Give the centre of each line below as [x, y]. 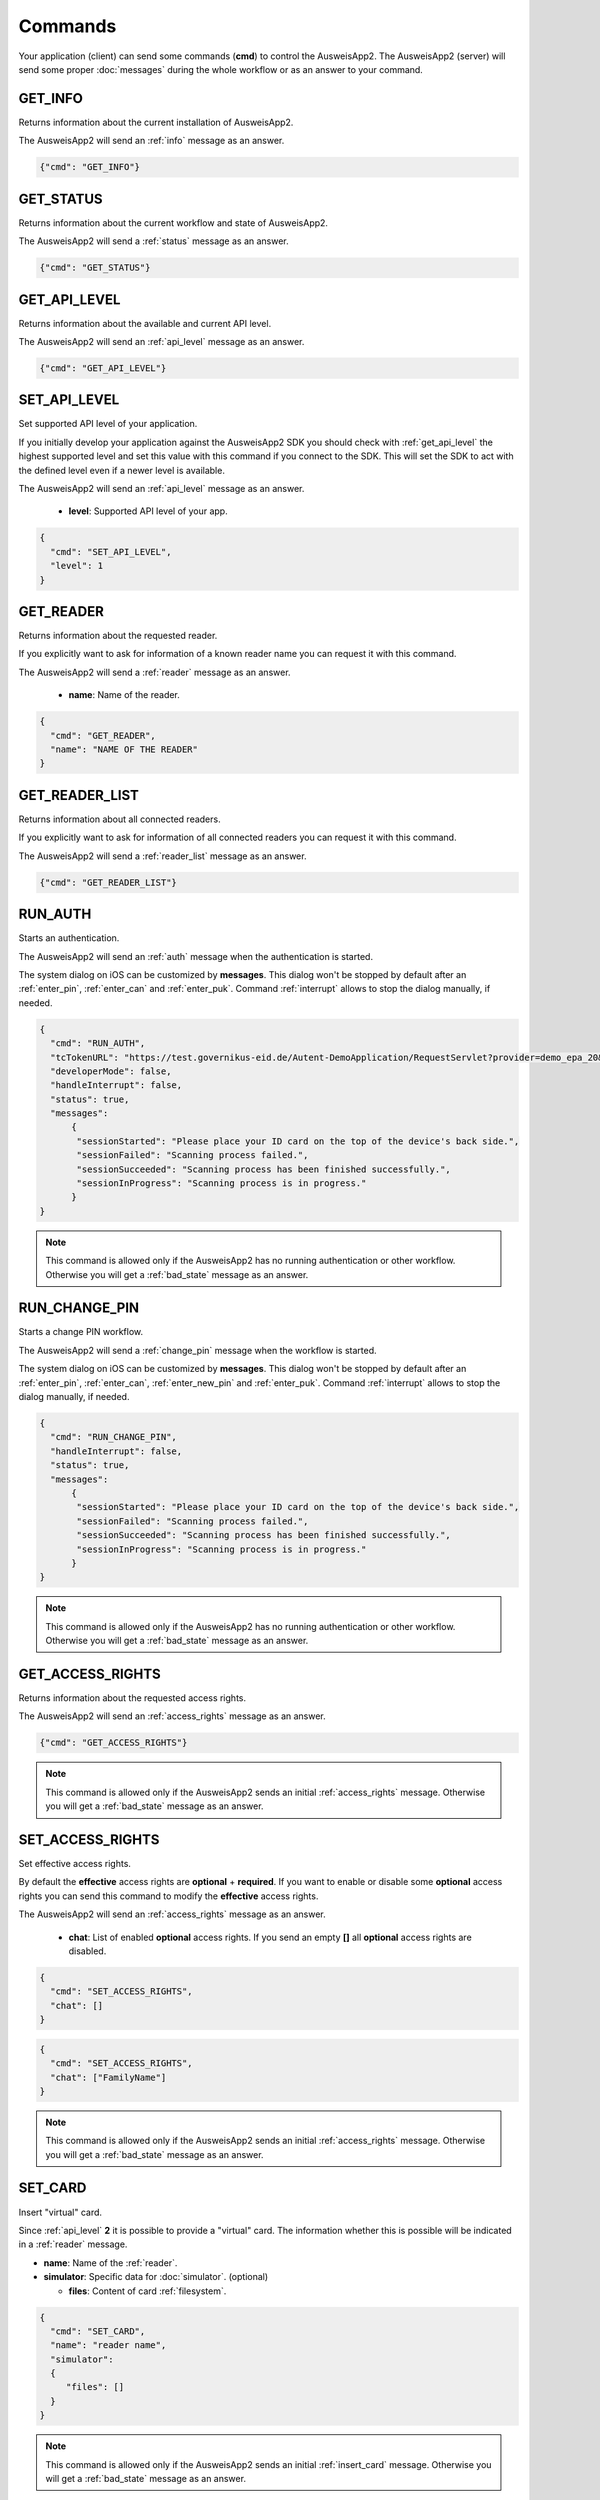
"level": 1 [77, 566]
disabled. [87, 1951]
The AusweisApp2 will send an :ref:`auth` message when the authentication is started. [196, 956]
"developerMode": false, [111, 1071]
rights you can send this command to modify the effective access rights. [168, 1896]
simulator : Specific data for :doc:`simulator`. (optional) [156, 2277]
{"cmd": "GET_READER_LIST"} [108, 882]
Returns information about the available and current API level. [145, 323]
